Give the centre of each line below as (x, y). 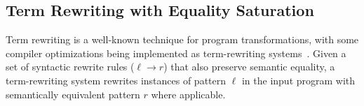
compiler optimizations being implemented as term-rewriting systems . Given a (176, 53)
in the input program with (298, 80)
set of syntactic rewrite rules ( (70, 67)
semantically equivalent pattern (73, 94)
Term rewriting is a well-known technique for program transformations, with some (182, 39)
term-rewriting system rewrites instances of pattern (116, 80)
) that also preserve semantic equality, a (249, 67)
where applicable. (188, 94)
